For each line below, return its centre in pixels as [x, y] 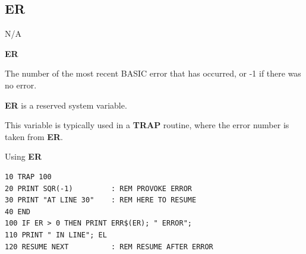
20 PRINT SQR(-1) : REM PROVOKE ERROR [98, 188]
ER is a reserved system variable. [66, 105]
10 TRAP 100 [28, 177]
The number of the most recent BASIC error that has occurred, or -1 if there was [153, 73]
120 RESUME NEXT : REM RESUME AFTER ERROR [109, 247]
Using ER [23, 156]
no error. [21, 85]
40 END [18, 212]
